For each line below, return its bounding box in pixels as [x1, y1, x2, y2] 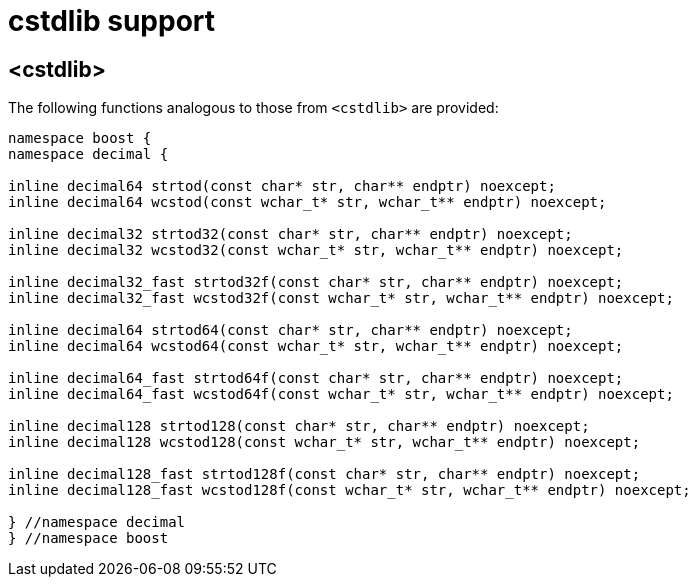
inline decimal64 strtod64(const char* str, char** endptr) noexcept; [8, 322, 573, 339]
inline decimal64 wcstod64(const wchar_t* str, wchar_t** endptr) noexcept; [8, 338, 624, 355]
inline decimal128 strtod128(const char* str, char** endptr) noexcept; [8, 418, 590, 435]
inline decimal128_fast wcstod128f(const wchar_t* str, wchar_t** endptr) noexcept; [8, 482, 691, 499]
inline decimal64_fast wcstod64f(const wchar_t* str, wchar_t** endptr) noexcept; [8, 386, 674, 403]
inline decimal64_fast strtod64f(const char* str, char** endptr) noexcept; [8, 370, 624, 387]
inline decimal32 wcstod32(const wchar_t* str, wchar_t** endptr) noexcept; [8, 242, 624, 259]
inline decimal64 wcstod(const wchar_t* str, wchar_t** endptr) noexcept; [8, 194, 607, 211]
